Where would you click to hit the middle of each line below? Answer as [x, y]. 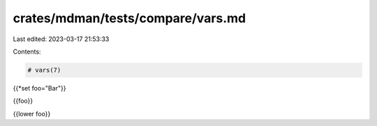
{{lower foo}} [32, 113]
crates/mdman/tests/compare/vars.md [130, 18]
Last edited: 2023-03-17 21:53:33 [61, 39]
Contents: [27, 52]
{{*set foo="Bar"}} [39, 88]
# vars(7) [44, 70]
